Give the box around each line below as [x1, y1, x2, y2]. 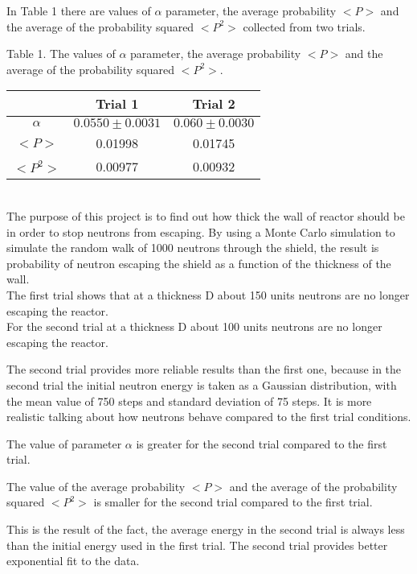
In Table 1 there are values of [6, 2, 151, 19]
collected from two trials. [243, 18, 366, 35]
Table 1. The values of [6, 45, 116, 62]
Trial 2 [192, 94, 235, 114]
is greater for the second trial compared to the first [136, 435, 387, 452]
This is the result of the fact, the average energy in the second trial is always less [6, 521, 405, 538]
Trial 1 [96, 94, 139, 114]
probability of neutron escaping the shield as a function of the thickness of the [6, 254, 391, 271]
